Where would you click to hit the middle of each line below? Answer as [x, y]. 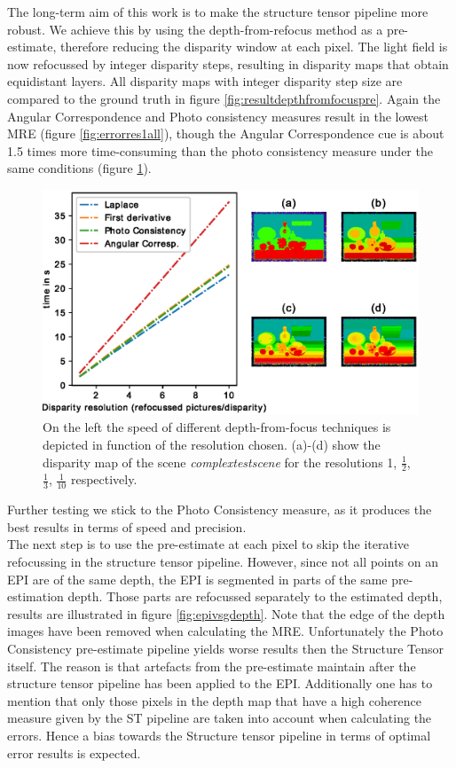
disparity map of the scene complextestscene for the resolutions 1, [220, 462]
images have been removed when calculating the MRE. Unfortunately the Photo [225, 631]
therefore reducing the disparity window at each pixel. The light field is [254, 47]
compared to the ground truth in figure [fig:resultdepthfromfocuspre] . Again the [224, 98]
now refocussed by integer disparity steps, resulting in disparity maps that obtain [228, 63]
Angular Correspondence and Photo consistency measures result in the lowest [218, 116]
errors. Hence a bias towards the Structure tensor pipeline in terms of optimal [219, 735]
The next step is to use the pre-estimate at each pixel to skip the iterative [208, 544]
